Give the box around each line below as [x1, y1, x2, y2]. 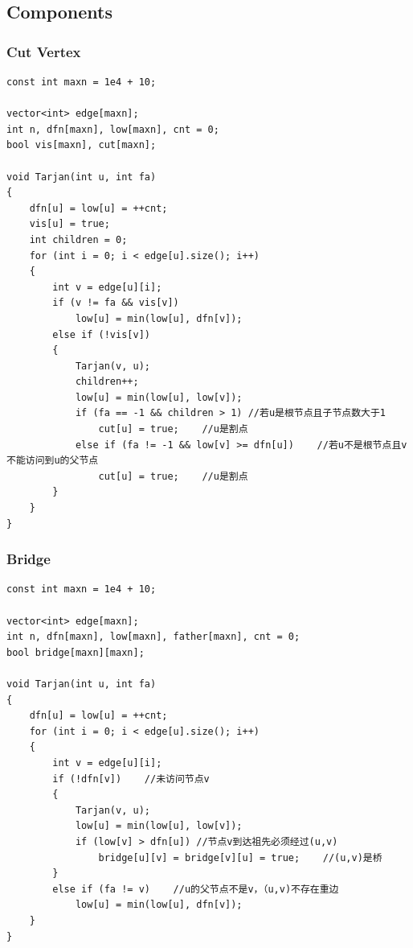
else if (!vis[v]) [52, 328, 150, 340]
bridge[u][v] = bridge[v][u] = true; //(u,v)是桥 [98, 851, 382, 864]
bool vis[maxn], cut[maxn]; [6, 139, 157, 151]
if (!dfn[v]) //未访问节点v [52, 773, 210, 785]
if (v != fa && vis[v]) [52, 297, 179, 309]
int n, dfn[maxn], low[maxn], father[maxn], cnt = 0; [6, 631, 301, 643]
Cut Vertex [6, 41, 81, 61]
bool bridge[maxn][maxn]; [6, 646, 145, 658]
